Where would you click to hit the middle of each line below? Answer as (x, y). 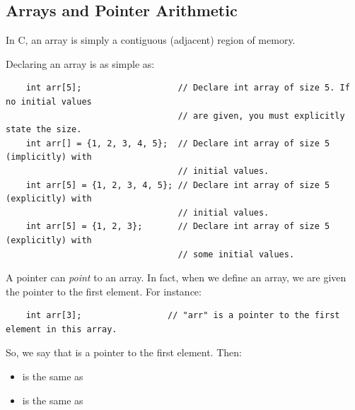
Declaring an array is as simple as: (80, 63)
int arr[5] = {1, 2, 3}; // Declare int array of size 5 (178, 227)
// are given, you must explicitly (261, 116)
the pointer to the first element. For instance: (104, 291)
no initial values (49, 101)
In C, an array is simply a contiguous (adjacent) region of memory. (151, 40)
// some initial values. (236, 254)
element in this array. (62, 329)
